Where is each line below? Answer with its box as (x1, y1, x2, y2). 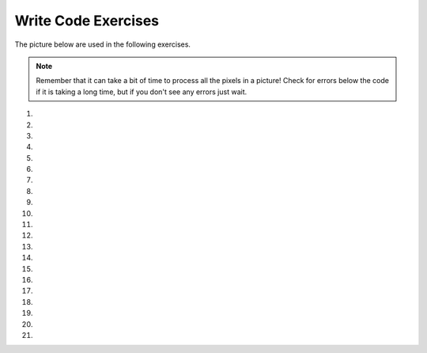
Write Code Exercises (14, 12, 160, 29)
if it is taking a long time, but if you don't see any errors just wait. (36, 87, 248, 97)
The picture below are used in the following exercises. (14, 40, 191, 49)
